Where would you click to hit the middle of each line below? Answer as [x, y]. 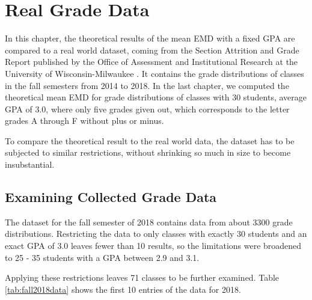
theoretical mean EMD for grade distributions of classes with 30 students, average [156, 97]
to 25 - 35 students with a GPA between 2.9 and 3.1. [102, 257]
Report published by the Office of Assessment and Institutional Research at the [151, 62]
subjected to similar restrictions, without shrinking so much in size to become [148, 152]
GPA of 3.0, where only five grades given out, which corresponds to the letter [147, 109]
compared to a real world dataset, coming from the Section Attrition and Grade [152, 50]
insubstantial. [30, 164]
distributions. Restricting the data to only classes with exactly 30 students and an [156, 234]
